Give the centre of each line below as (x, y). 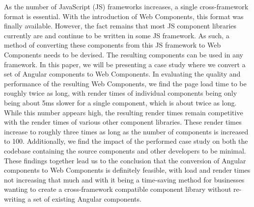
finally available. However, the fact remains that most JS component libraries (120, 26)
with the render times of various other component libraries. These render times (123, 122)
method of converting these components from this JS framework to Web (113, 45)
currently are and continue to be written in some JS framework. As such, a (117, 35)
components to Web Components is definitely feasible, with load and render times (127, 170)
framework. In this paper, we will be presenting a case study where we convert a (125, 64)
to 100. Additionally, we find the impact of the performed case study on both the (126, 141)
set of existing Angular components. (87, 198)
